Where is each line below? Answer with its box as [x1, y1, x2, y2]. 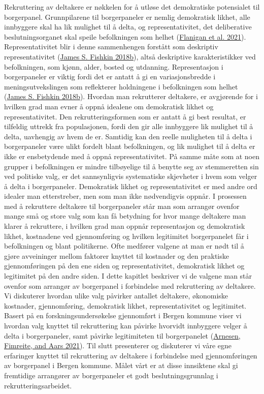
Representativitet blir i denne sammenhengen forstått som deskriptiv [4, 41, 218, 52]
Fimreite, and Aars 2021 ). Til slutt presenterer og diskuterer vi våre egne [4, 340, 232, 351]
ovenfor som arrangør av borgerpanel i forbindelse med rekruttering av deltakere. [4, 280, 256, 291]
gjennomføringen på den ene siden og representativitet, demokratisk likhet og [4, 260, 245, 271]
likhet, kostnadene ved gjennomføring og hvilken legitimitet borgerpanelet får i [4, 230, 249, 241]
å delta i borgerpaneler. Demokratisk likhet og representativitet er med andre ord [4, 180, 257, 191]
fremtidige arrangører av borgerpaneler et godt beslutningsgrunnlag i [4, 370, 218, 380]
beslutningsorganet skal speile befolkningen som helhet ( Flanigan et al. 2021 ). [4, 31, 246, 42]
